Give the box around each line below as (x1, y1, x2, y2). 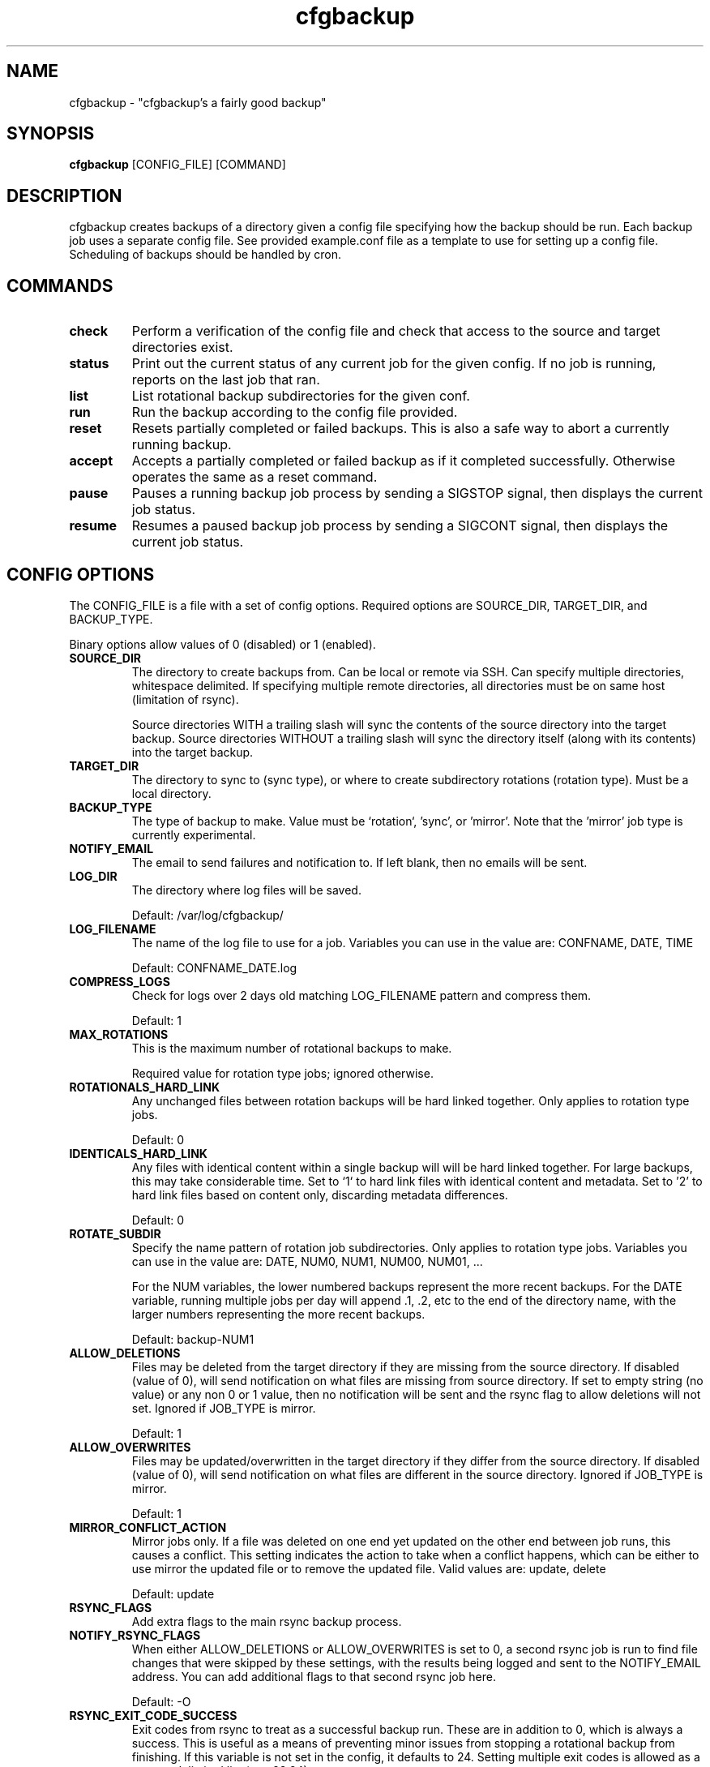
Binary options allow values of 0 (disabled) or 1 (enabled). (69, 637, 376, 651)
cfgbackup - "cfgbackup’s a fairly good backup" (69, 95, 327, 109)
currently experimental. (131, 827, 256, 842)
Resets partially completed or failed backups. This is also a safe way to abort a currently (131, 420, 669, 437)
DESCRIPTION (6, 185, 122, 206)
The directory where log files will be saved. (131, 882, 361, 897)
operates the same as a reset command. (131, 469, 378, 486)
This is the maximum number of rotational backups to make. (131, 1040, 452, 1055)
